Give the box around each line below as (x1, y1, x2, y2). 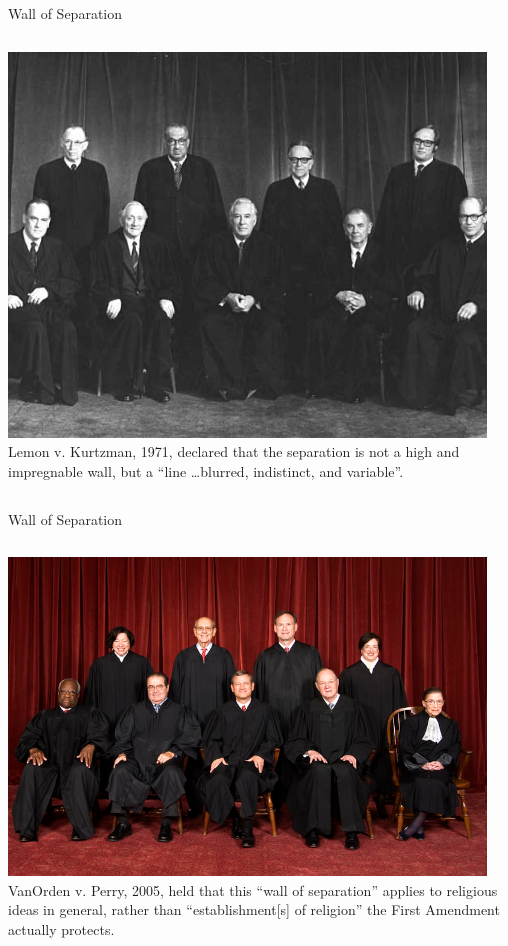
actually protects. (8, 918, 115, 939)
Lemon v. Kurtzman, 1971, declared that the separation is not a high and (8, 441, 460, 462)
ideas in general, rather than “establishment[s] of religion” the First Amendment (8, 899, 500, 920)
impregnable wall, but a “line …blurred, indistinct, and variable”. (8, 461, 404, 482)
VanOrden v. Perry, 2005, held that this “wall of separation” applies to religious (8, 879, 498, 900)
